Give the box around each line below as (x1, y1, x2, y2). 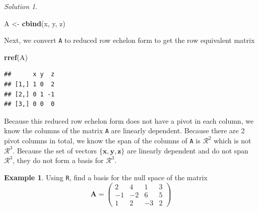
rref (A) (4, 51, 28, 62)
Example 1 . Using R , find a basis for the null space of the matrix (4, 172, 208, 182)
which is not (214, 135, 251, 146)
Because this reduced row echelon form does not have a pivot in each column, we (4, 115, 254, 126)
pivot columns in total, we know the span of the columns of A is (4, 135, 201, 146)
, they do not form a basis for (13, 155, 104, 166)
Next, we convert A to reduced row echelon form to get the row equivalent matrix (4, 35, 255, 45)
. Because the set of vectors (13, 145, 97, 155)
